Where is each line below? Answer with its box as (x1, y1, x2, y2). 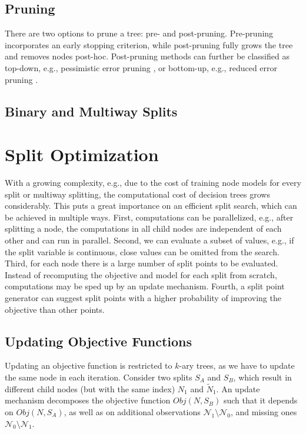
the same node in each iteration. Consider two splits (5, 371, 192, 383)
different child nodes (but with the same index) (5, 382, 175, 395)
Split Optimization (5, 142, 159, 166)
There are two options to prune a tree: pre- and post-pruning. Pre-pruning (5, 27, 274, 39)
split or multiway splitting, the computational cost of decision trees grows (5, 188, 270, 200)
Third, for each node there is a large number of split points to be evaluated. (5, 257, 278, 269)
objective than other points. (5, 303, 105, 315)
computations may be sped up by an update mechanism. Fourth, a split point (5, 280, 285, 292)
